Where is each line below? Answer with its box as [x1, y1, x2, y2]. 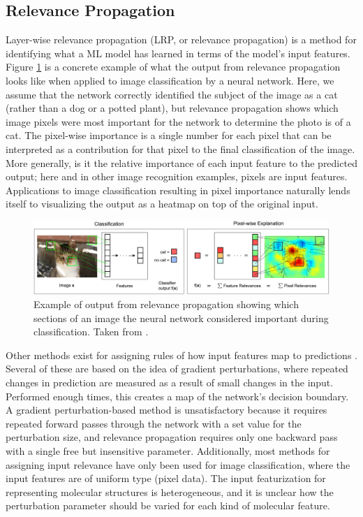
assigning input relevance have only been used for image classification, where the [6, 457, 350, 472]
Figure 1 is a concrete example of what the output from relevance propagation [6, 59, 341, 74]
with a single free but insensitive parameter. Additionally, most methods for [6, 444, 330, 458]
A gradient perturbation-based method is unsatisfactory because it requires [6, 402, 327, 417]
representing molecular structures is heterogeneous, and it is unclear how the [6, 484, 334, 499]
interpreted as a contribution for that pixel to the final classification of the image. [6, 141, 355, 156]
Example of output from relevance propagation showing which [34, 297, 299, 312]
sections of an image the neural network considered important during [34, 310, 329, 325]
